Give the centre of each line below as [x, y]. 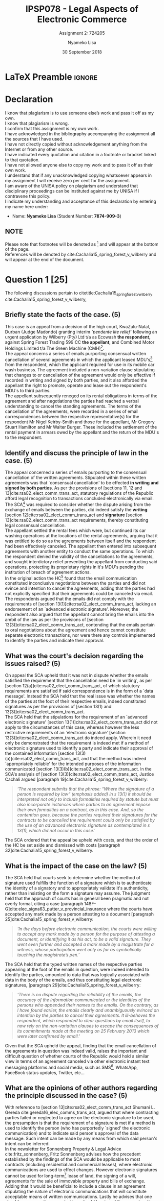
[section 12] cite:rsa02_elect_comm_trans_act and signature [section [74, 515]
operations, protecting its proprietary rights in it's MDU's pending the [74, 567]
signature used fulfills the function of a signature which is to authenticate [79, 883]
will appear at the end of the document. [45, 260]
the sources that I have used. [34, 139]
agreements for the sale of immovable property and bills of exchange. [75, 1181]
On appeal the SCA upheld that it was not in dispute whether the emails [77, 675]
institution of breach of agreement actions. [48, 572]
